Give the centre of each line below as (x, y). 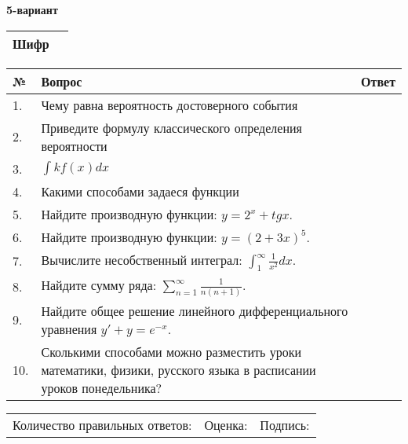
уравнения (69, 328)
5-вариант (32, 9)
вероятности (74, 145)
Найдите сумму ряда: (99, 284)
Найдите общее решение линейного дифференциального (195, 310)
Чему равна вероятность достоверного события (169, 105)
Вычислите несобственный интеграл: (142, 259)
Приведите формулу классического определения (171, 127)
